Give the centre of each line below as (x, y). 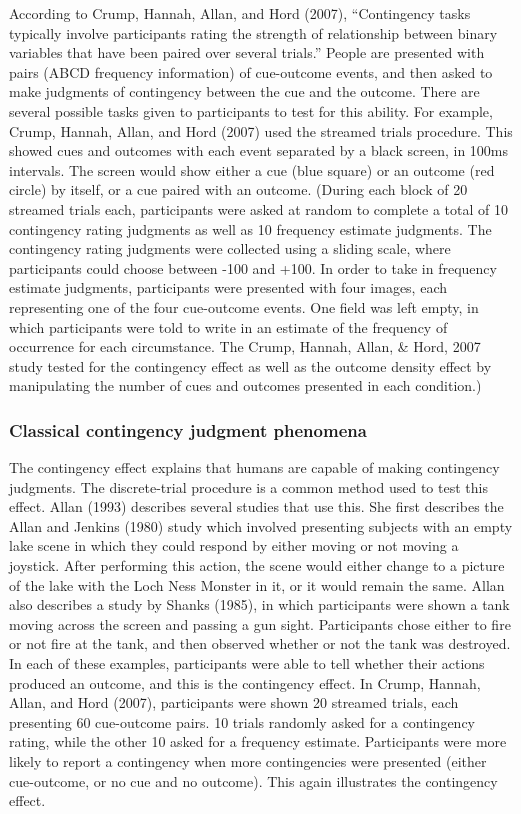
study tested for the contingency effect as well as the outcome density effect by (250, 365)
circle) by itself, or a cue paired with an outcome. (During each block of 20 (238, 189)
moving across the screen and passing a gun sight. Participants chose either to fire (260, 623)
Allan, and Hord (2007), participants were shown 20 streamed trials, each (234, 702)
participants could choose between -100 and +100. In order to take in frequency (253, 267)
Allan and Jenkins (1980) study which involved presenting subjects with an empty (261, 525)
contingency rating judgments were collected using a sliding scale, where (230, 248)
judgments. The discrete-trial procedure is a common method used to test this (248, 486)
